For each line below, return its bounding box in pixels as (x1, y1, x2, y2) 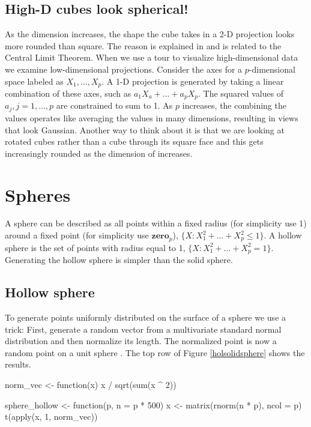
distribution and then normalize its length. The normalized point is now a (5, 335, 277, 347)
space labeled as (5, 74, 64, 87)
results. (5, 358, 31, 371)
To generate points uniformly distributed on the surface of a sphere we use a (5, 311, 286, 324)
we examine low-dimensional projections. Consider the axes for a (5, 62, 243, 75)
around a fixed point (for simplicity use (5, 229, 149, 241)
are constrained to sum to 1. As (56, 99, 173, 112)
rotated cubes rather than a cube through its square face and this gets (5, 135, 264, 148)
